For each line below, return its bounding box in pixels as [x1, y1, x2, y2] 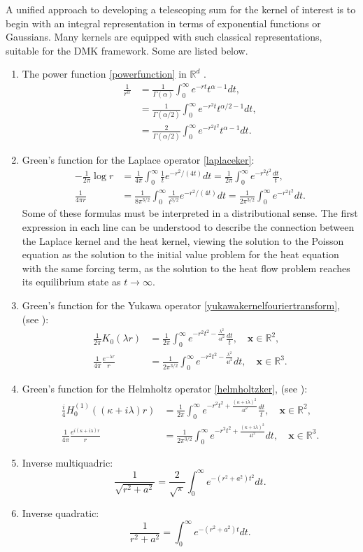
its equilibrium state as [22, 274, 121, 289]
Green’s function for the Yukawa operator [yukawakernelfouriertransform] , [22, 297, 340, 312]
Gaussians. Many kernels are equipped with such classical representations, [6, 29, 322, 44]
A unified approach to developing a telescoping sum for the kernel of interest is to [6, 2, 356, 16]
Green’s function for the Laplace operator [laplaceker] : [22, 152, 255, 167]
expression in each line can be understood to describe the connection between [22, 219, 355, 234]
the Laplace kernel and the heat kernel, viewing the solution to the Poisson [22, 233, 344, 248]
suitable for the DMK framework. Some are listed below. [6, 43, 248, 57]
